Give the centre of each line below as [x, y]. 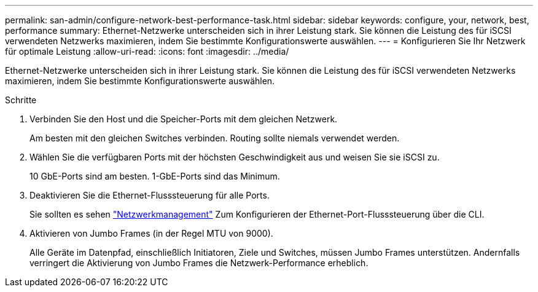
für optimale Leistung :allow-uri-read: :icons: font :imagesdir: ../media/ [147, 51]
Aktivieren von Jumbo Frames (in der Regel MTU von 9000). [151, 233]
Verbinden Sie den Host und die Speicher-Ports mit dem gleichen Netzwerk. [184, 119]
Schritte [21, 100]
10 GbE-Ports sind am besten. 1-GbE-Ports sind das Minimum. [155, 176]
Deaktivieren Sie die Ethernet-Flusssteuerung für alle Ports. [150, 195]
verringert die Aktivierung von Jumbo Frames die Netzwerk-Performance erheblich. [199, 263]
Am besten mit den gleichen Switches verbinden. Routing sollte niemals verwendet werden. [215, 138]
